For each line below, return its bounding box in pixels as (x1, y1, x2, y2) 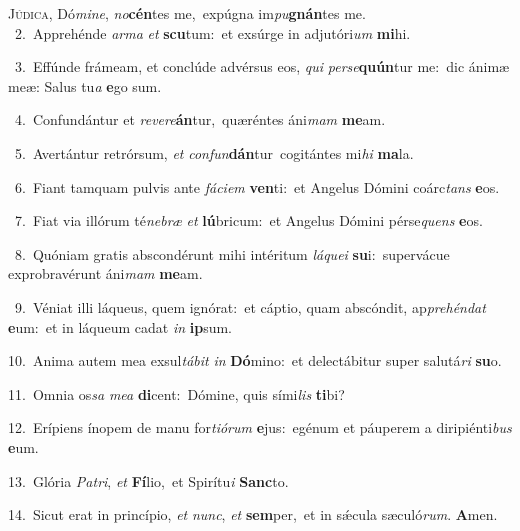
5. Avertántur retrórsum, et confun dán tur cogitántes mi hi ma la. (14, 142, 414, 163)
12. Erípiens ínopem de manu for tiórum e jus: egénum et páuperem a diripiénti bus (8, 417, 512, 438)
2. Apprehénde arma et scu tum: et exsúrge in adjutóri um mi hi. (14, 22, 411, 43)
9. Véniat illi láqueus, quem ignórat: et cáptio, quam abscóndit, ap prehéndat (14, 296, 486, 317)
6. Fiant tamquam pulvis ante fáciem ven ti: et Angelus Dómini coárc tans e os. (14, 176, 500, 197)
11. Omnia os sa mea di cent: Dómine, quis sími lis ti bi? (8, 383, 345, 404)
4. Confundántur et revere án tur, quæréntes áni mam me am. (14, 109, 386, 130)
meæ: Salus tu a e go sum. (8, 75, 162, 96)
